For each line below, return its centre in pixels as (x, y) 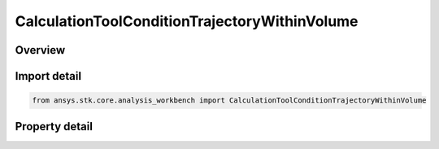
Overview (40, 50)
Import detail (48, 76)
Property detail (54, 126)
